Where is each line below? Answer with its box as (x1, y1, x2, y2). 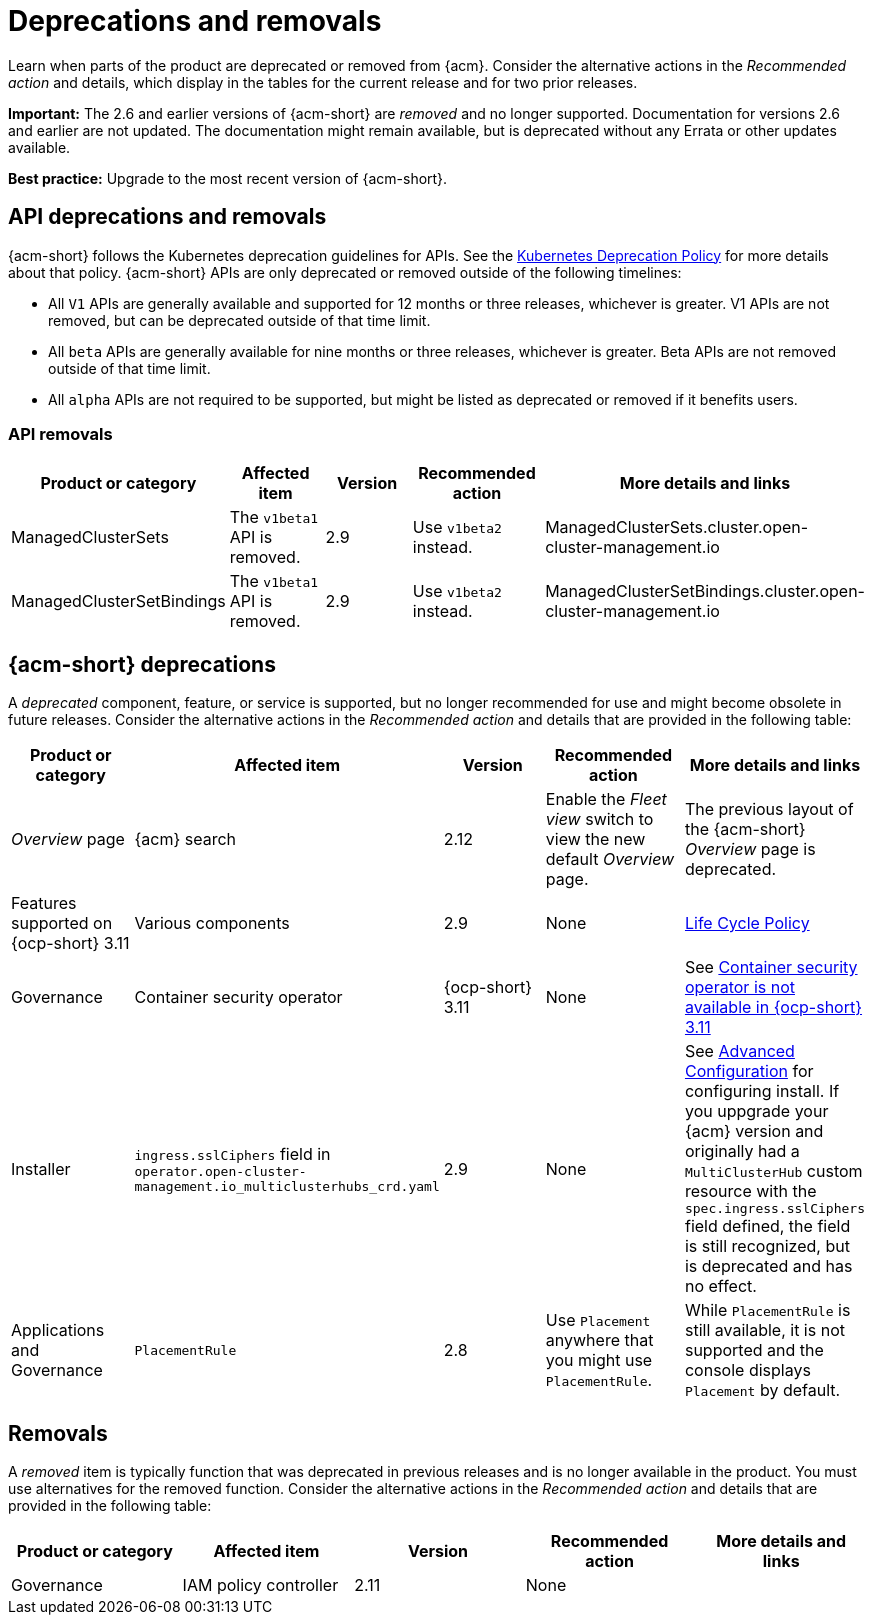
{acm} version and (684, 1121, 824, 1142)
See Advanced (684, 1041, 795, 1062)
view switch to (545, 809, 654, 830)
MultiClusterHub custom (684, 1161, 863, 1182)
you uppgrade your (684, 1101, 829, 1122)
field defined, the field (684, 1216, 851, 1237)
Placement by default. (684, 1380, 841, 1401)
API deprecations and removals (8, 204, 327, 230)
